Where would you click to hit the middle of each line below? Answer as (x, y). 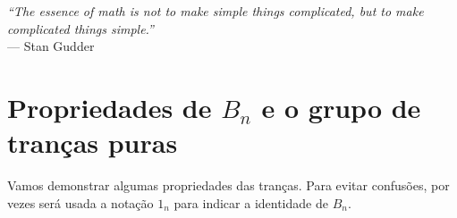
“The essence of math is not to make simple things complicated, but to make (216, 11)
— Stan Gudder (51, 46)
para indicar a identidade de (251, 202)
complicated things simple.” (80, 28)
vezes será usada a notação (80, 202)
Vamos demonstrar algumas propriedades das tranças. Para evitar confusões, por (228, 185)
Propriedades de (110, 107)
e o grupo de (341, 107)
